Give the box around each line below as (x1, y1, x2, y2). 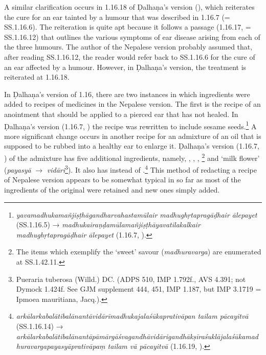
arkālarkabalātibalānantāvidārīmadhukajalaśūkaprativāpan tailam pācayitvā (16, 311, 249, 321)
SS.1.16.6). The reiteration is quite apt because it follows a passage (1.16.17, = (4, 21, 251, 32)
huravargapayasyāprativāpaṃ (16, 341, 105, 351)
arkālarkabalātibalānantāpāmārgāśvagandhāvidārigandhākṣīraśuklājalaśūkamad (16, 330, 258, 341)
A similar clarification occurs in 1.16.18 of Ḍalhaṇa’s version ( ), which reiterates (4, 2, 255, 12)
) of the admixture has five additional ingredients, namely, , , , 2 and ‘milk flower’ (4, 151, 260, 163)
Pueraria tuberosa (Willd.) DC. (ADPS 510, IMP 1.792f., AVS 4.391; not (16, 273, 246, 284)
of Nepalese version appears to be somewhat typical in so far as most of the (4, 174, 241, 185)
